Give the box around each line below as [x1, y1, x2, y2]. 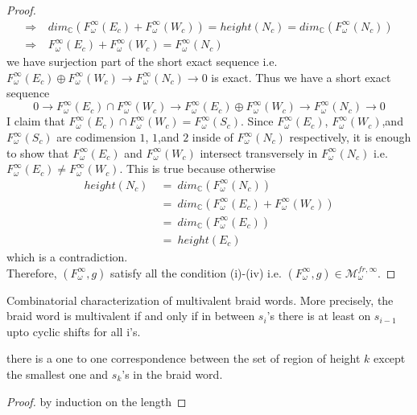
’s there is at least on [266, 307, 371, 324]
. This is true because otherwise [119, 160, 276, 177]
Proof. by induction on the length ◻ [6, 392, 187, 409]
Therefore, [6, 264, 57, 281]
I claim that [6, 113, 65, 129]
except [374, 350, 406, 367]
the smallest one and [6, 365, 109, 382]
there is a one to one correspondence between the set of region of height [6, 350, 361, 367]
